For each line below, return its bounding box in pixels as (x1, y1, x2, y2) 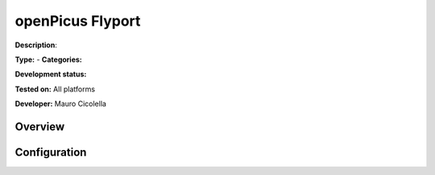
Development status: (14, 69, 87, 79)
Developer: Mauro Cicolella (14, 99, 106, 108)
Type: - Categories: (14, 55, 82, 64)
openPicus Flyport (14, 12, 141, 30)
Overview (14, 120, 65, 133)
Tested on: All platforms (14, 84, 96, 94)
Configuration (14, 145, 87, 159)
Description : (14, 40, 58, 50)
